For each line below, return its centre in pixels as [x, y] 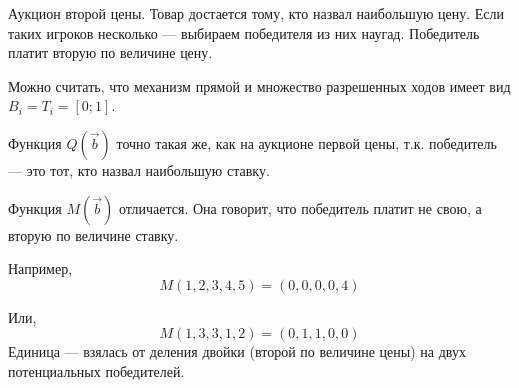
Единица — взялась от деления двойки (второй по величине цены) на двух [237, 351]
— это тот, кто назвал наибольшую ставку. [139, 169]
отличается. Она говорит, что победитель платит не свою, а [300, 207]
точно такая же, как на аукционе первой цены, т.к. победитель [306, 142]
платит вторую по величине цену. [110, 52]
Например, [40, 268]
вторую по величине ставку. [93, 234]
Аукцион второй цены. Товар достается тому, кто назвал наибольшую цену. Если [256, 13]
